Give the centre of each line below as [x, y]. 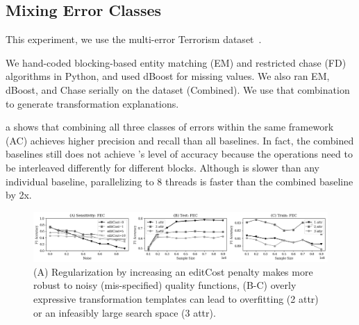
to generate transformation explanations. [92, 103]
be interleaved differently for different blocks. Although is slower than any [162, 167]
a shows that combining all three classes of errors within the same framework [170, 127]
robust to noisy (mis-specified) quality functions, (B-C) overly [165, 285]
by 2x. [19, 195]
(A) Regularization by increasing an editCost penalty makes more [173, 271]
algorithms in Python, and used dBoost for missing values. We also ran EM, [168, 76]
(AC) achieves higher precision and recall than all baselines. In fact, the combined [180, 140]
